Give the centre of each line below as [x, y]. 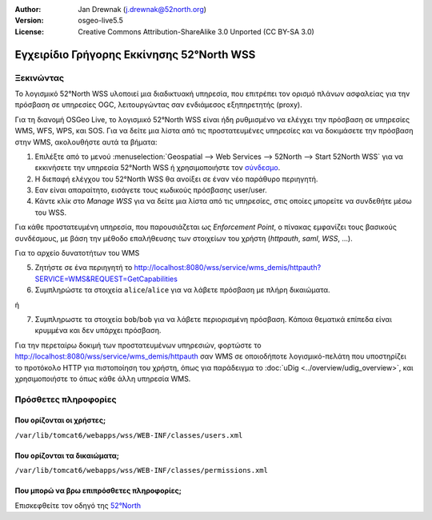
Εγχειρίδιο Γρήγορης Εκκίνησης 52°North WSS [135, 55]
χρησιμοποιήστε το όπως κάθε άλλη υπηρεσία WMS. [103, 379]
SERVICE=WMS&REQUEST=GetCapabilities [106, 279]
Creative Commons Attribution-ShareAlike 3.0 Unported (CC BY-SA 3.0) [196, 31]
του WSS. [51, 212]
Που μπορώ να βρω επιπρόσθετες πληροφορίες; [98, 490]
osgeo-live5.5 [100, 21]
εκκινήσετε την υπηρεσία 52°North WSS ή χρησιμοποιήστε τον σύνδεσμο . [158, 168]
